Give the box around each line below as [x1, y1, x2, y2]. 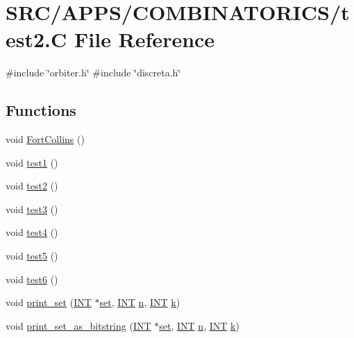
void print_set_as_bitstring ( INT [6, 318, 151, 332]
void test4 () [6, 225, 58, 239]
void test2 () [6, 178, 58, 193]
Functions [6, 99, 76, 121]
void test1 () [6, 155, 58, 169]
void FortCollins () [6, 132, 85, 146]
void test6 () [6, 271, 58, 286]
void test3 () [6, 201, 58, 216]
